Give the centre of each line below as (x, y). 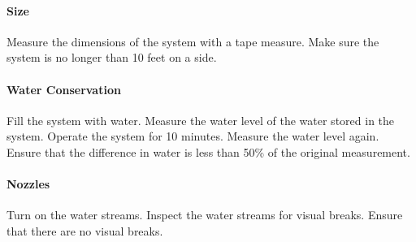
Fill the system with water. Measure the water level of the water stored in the (201, 120)
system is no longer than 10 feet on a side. (112, 57)
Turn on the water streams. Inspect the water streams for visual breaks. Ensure (205, 215)
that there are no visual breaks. (85, 230)
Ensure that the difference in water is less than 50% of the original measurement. (208, 151)
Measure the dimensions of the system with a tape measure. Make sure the (193, 41)
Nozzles (28, 184)
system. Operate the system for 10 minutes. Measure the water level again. (193, 136)
